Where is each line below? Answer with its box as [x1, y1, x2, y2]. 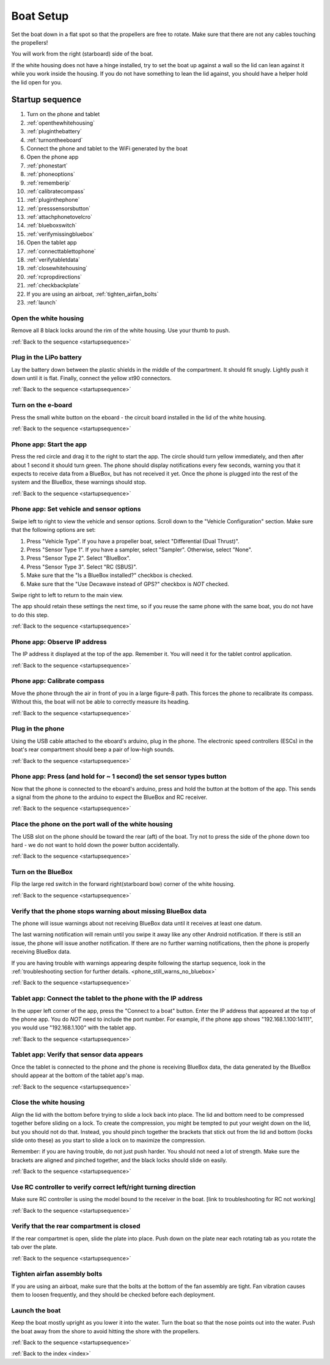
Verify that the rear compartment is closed [11, 1222, 141, 1231]
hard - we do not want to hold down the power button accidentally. [11, 841, 180, 848]
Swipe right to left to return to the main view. [11, 591, 123, 598]
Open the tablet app [26, 239, 77, 246]
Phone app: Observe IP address [11, 638, 107, 646]
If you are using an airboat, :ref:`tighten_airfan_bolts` [26, 290, 159, 298]
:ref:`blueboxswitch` [26, 222, 78, 229]
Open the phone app [26, 153, 79, 161]
